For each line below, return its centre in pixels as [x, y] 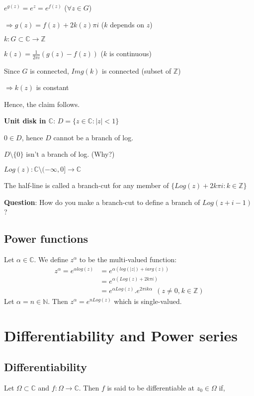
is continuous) [130, 53]
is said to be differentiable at [151, 387]
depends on [127, 24]
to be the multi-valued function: [128, 259]
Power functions [46, 239]
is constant [52, 87]
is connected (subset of [137, 70]
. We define [51, 259]
